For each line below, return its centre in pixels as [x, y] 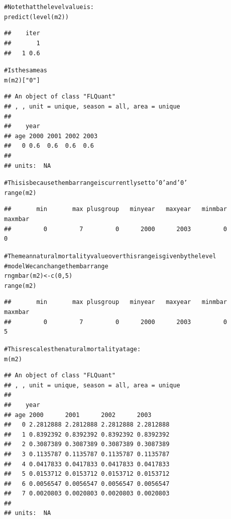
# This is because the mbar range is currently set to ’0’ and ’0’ [96, 183]
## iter [22, 33]
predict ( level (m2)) [36, 17]
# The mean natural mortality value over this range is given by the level [110, 256]
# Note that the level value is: [49, 7]
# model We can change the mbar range [56, 266]
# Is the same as [26, 71]
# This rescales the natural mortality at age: [73, 349]
